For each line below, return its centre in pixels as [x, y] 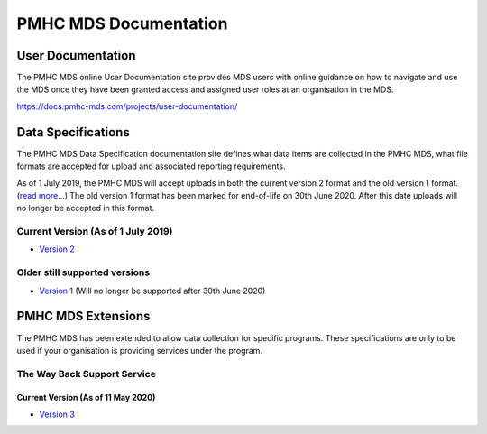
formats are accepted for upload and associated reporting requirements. [151, 166]
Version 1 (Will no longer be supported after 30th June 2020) [152, 291]
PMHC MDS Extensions [83, 316]
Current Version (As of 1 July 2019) [95, 232]
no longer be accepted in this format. [86, 208]
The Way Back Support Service [87, 374]
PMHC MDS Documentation [122, 23]
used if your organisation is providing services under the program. [140, 350]
